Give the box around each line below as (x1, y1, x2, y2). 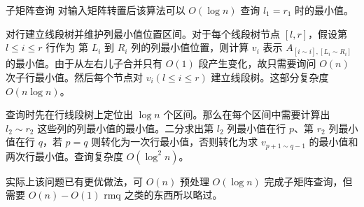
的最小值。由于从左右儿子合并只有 (6, 56, 162, 71)
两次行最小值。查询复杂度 (6, 148, 123, 163)
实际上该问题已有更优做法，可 (6, 173, 143, 188)
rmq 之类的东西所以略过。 (104, 187, 223, 202)
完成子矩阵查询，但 (264, 173, 353, 188)
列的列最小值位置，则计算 (131, 40, 249, 55)
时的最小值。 (295, 3, 354, 17)
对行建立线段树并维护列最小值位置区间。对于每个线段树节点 (6, 26, 280, 41)
